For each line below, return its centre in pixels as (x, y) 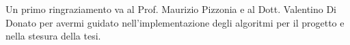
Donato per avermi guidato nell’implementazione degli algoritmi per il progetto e (175, 22)
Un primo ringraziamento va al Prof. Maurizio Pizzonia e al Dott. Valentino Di (171, 9)
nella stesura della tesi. (53, 36)
